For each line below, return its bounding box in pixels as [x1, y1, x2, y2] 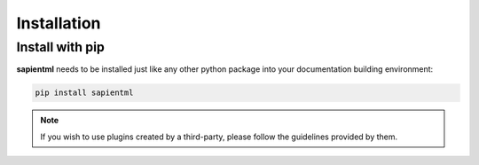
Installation [16, 13, 101, 33]
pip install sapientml [35, 88, 134, 98]
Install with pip [16, 39, 106, 55]
